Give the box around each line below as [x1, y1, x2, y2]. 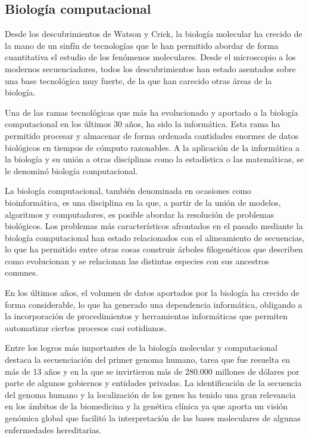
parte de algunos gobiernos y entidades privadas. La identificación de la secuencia [5, 377, 302, 389]
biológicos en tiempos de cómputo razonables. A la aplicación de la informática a [5, 141, 300, 153]
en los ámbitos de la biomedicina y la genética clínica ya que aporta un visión [5, 400, 288, 412]
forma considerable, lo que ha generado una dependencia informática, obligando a [5, 298, 302, 310]
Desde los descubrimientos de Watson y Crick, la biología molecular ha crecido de [5, 27, 302, 40]
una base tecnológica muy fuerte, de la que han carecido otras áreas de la [5, 74, 272, 87]
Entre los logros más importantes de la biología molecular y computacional [5, 341, 277, 354]
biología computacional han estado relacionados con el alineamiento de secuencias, [5, 231, 305, 243]
